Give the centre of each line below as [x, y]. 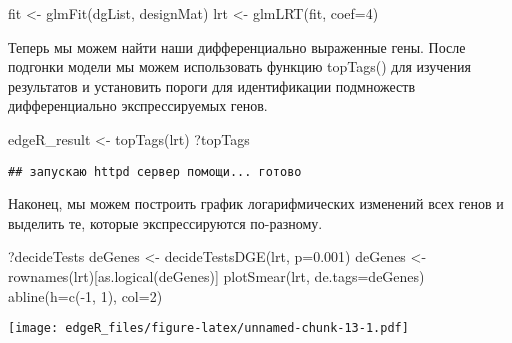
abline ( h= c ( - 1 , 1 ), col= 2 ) [85, 295]
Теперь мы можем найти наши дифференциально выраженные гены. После [237, 46]
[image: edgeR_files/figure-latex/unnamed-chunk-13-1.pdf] [208, 328]
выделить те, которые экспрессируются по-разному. [165, 222]
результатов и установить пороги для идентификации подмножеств [212, 85]
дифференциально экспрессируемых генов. [138, 105]
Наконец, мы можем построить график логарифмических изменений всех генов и [256, 203]
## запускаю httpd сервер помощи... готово [155, 171]
